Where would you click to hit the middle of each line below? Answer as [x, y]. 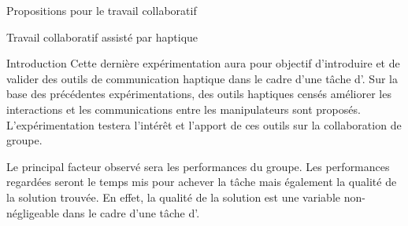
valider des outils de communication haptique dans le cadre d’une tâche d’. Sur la [202, 78]
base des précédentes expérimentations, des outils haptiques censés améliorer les [199, 94]
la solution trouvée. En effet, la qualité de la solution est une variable [174, 197]
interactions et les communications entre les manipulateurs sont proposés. [184, 109]
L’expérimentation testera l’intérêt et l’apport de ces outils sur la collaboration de [204, 124]
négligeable [33, 212]
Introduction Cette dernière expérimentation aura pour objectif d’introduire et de [203, 63]
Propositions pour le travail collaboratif [102, 10]
